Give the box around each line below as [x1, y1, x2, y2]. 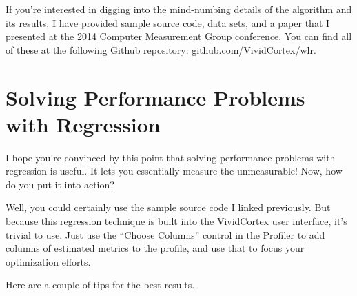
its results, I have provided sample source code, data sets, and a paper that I [6, 15, 330, 30]
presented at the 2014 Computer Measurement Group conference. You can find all [6, 29, 352, 43]
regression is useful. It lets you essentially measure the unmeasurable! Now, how [6, 164, 343, 178]
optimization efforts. [6, 254, 91, 268]
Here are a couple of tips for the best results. [6, 277, 195, 292]
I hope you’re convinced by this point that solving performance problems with [6, 150, 336, 164]
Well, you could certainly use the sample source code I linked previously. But [6, 200, 331, 215]
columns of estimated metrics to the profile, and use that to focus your [6, 241, 305, 255]
